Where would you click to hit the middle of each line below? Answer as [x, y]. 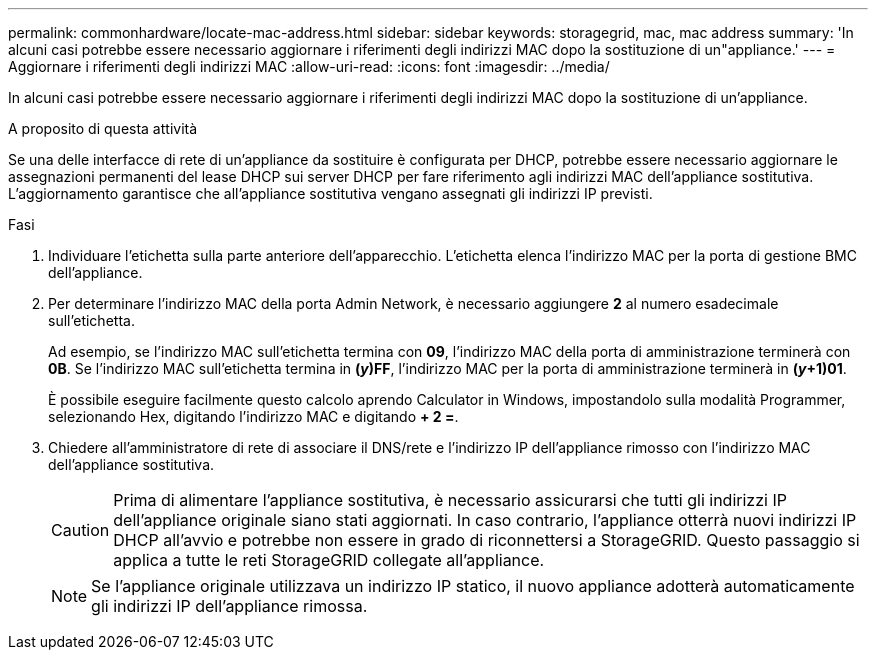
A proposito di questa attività [103, 128]
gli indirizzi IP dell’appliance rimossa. [229, 606]
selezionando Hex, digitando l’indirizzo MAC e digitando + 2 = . [253, 416]
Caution [80, 530]
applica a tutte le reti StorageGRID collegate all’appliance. [329, 560]
